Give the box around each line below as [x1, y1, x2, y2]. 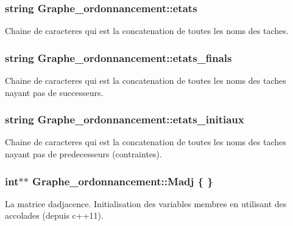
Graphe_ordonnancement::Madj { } [32, 173, 213, 188]
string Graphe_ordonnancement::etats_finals [5, 50, 232, 65]
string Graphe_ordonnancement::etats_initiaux [5, 112, 244, 127]
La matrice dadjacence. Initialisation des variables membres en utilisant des [5, 197, 287, 210]
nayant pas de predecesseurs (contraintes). [5, 148, 162, 160]
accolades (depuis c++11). [5, 209, 104, 222]
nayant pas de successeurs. [5, 86, 104, 98]
